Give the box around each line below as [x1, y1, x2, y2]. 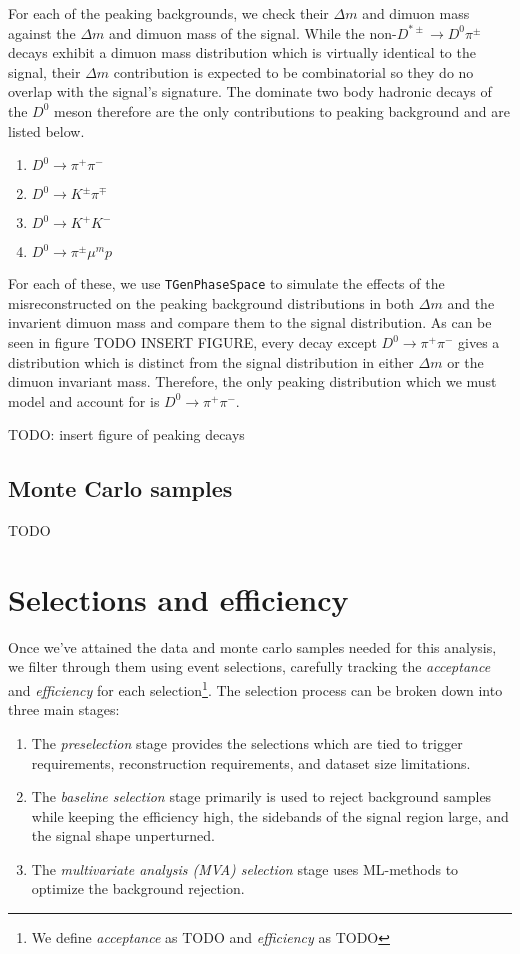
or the [447, 351, 484, 372]
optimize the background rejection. [31, 878, 245, 899]
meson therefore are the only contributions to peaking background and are [54, 100, 510, 121]
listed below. [8, 120, 85, 141]
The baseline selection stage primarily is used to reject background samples [31, 786, 492, 807]
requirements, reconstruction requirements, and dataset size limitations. [31, 752, 471, 773]
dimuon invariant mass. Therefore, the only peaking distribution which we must [8, 371, 497, 392]
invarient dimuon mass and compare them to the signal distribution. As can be [8, 312, 492, 333]
